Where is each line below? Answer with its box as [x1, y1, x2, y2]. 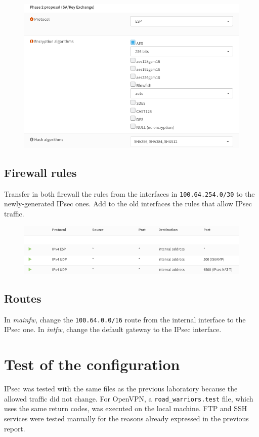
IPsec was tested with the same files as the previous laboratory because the [4, 383, 238, 394]
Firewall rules [4, 165, 77, 180]
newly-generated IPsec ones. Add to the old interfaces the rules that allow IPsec [4, 198, 252, 209]
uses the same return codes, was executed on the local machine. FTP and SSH [4, 403, 247, 414]
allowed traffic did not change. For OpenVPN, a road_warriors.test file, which [4, 393, 253, 404]
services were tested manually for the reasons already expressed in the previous [4, 413, 249, 423]
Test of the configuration [4, 354, 180, 375]
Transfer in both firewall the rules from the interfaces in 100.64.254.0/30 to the [4, 188, 255, 199]
